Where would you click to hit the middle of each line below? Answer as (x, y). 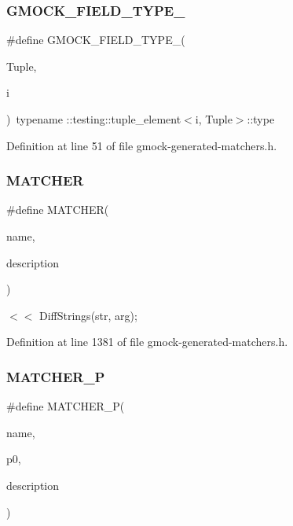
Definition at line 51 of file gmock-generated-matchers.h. (142, 145)
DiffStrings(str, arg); (88, 315)
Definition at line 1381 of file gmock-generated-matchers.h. (147, 342)
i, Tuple (214, 119)
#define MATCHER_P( (66, 406)
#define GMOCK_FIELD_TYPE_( (96, 40)
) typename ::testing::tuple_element (94, 119)
